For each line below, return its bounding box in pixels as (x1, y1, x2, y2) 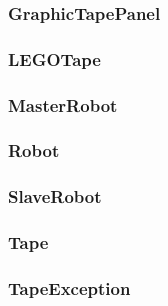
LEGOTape (8, 46, 101, 71)
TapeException (8, 275, 131, 300)
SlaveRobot (8, 184, 102, 209)
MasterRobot (8, 92, 118, 117)
